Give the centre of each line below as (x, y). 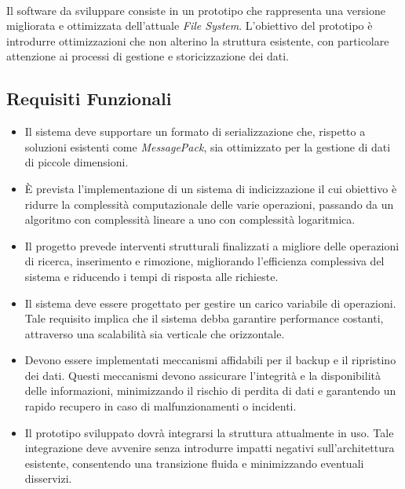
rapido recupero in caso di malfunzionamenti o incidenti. (161, 406)
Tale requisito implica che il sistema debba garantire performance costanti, (204, 318)
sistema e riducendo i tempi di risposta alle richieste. (151, 276)
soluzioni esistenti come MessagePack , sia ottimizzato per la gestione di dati (208, 146)
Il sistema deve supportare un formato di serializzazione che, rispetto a (195, 131)
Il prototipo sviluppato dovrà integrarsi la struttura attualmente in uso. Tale (209, 432)
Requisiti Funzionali (89, 99)
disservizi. (48, 478)
